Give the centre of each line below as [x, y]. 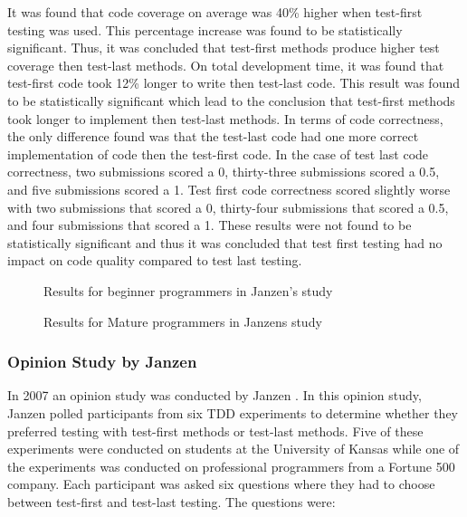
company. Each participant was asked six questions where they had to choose [221, 484]
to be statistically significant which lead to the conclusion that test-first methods [231, 100]
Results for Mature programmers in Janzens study [183, 321]
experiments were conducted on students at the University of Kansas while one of [233, 449]
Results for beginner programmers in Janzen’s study [188, 290]
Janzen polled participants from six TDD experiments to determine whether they [233, 412]
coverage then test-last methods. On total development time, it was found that [226, 65]
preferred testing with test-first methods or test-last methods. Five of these [215, 431]
